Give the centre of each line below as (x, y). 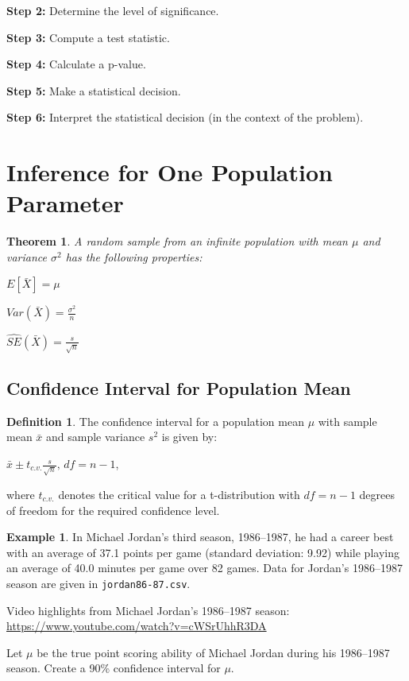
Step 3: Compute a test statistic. (88, 37)
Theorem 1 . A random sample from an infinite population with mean (177, 241)
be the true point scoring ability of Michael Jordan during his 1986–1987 (213, 652)
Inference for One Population (170, 172)
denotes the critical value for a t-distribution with (179, 494)
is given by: (189, 437)
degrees (377, 494)
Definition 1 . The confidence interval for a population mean (155, 421)
